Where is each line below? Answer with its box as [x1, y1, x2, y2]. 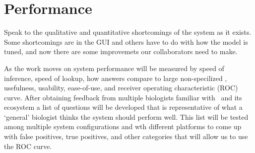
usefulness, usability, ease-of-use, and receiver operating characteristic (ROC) [4, 82, 238, 93]
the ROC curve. [4, 141, 52, 151]
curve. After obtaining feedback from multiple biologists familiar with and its [4, 92, 242, 102]
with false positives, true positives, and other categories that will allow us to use [4, 131, 248, 142]
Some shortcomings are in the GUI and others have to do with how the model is [4, 36, 248, 47]
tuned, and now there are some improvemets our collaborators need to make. [4, 46, 238, 57]
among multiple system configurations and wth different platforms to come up [4, 121, 242, 132]
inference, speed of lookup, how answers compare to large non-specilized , [4, 73, 227, 83]
